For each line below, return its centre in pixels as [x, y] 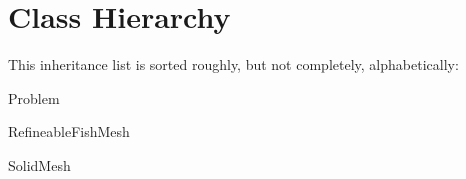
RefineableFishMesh [69, 131]
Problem [34, 97]
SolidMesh [39, 164]
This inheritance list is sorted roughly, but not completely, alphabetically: [233, 64]
